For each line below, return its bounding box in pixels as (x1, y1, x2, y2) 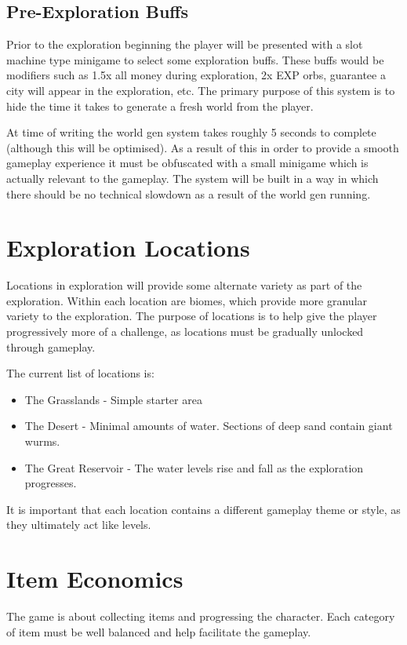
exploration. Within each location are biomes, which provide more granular (6, 292, 368, 308)
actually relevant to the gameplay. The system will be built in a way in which (6, 169, 379, 186)
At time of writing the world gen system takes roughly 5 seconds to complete (6, 124, 376, 140)
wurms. (24, 433, 60, 450)
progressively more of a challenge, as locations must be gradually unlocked (6, 323, 364, 340)
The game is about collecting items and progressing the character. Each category (6, 608, 395, 625)
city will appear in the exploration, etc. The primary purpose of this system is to (6, 82, 395, 98)
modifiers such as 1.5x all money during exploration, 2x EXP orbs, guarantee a (6, 67, 386, 83)
